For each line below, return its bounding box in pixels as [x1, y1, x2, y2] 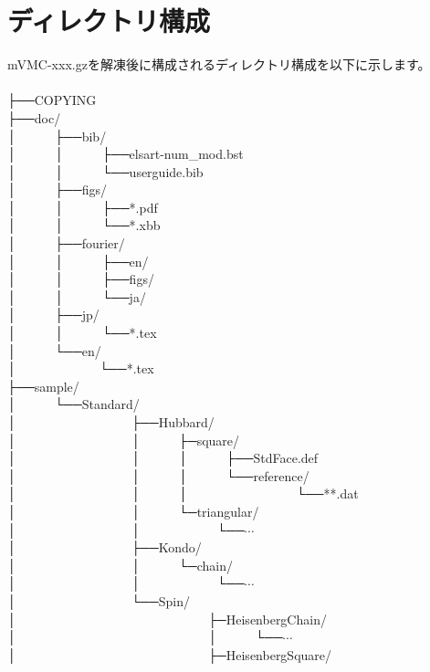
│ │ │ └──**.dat [7, 484, 359, 503]
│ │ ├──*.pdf [7, 197, 158, 216]
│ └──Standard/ [7, 394, 140, 414]
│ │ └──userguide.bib [7, 162, 204, 181]
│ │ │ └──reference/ [7, 466, 309, 485]
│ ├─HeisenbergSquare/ [7, 645, 332, 664]
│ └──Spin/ [7, 591, 190, 610]
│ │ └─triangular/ [7, 501, 259, 520]
